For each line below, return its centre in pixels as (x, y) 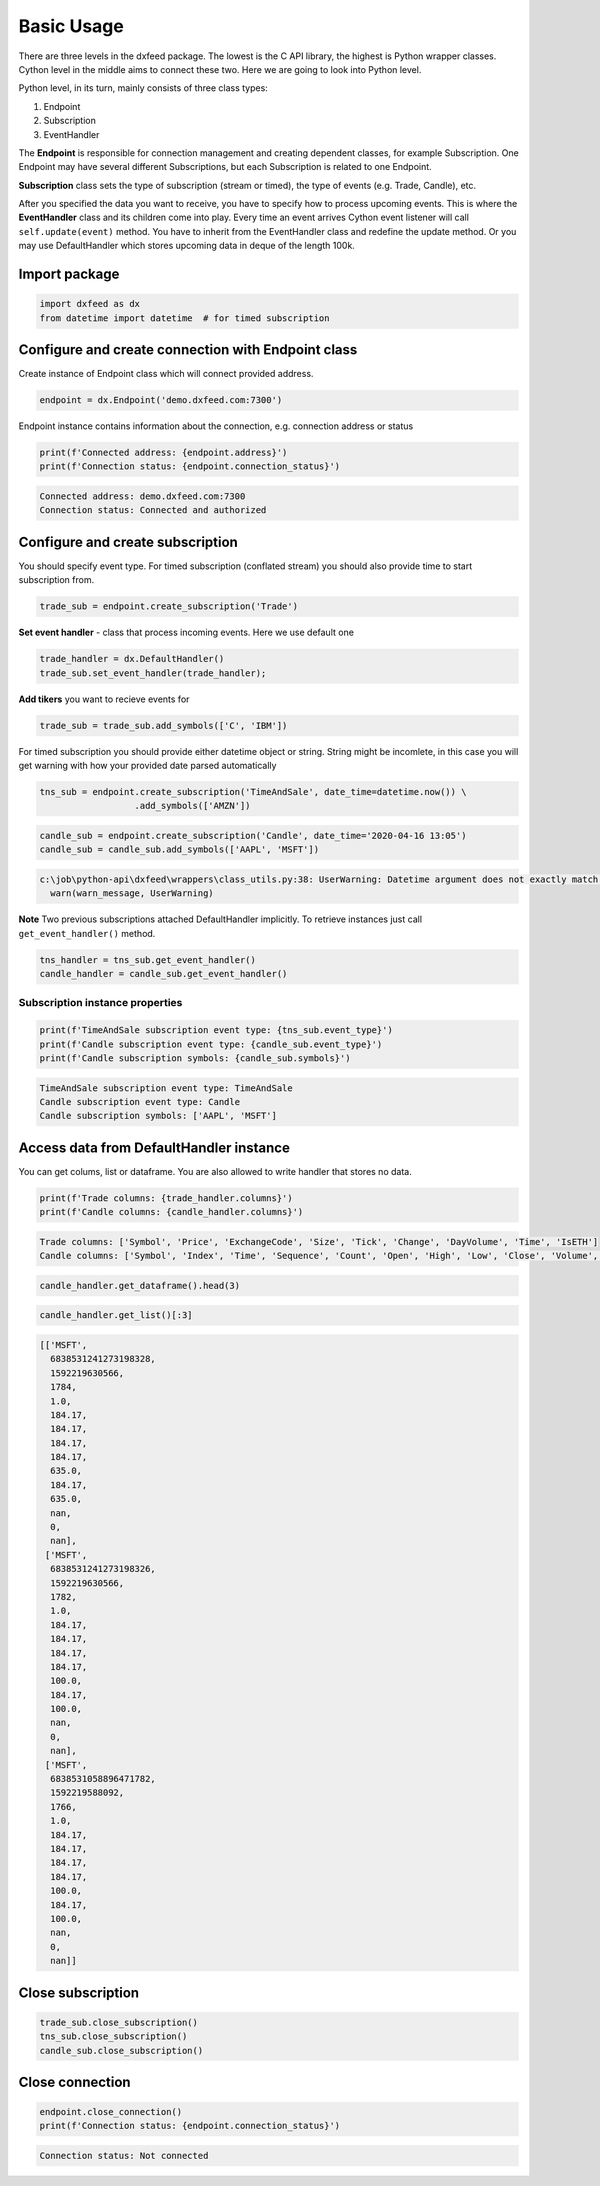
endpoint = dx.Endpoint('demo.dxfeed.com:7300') (161, 400)
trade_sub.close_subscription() (119, 2022)
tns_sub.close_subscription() (113, 2036)
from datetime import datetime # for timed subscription (184, 318)
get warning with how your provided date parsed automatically (147, 766)
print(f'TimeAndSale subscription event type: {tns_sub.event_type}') (216, 1030)
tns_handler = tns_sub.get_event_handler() (148, 959)
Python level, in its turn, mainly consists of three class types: (143, 88)
